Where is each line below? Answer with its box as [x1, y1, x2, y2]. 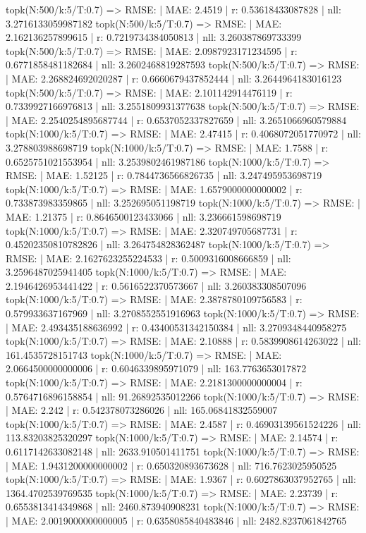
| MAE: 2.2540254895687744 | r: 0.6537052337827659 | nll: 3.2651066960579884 [6, 112, 347, 127]
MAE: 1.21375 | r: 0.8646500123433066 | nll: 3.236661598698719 [6, 209, 281, 223]
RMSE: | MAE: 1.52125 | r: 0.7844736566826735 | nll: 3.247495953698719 [6, 168, 322, 183]
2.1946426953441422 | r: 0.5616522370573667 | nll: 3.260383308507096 [6, 278, 307, 293]
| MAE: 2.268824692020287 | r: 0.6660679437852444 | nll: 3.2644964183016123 [6, 71, 342, 85]
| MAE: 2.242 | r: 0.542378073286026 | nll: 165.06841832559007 [6, 403, 278, 417]
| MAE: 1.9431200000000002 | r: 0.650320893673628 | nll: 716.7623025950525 [6, 458, 337, 472]
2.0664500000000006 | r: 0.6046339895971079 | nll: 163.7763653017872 [6, 361, 307, 376]
